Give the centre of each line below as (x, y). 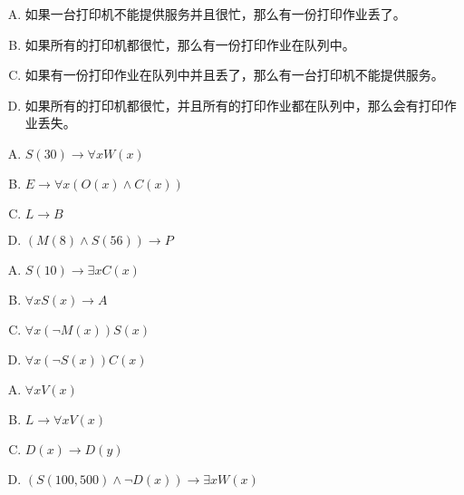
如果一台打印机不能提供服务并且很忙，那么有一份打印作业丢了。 (215, 14)
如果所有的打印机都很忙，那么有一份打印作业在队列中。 (190, 44)
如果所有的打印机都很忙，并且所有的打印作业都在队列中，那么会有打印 (234, 105)
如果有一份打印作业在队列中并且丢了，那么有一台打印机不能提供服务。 (234, 75)
